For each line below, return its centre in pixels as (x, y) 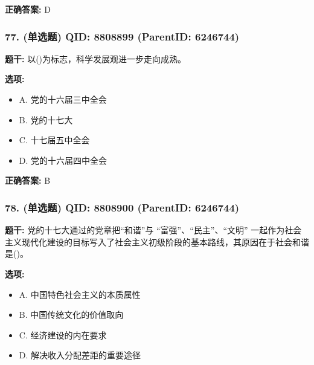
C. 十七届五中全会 (54, 140)
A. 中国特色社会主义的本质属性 (80, 294)
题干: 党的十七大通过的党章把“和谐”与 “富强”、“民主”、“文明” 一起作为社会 (153, 230)
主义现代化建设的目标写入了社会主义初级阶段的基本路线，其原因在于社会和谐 (157, 241)
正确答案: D (28, 9)
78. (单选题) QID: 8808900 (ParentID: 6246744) (122, 207)
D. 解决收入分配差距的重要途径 (80, 355)
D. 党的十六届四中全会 (63, 160)
